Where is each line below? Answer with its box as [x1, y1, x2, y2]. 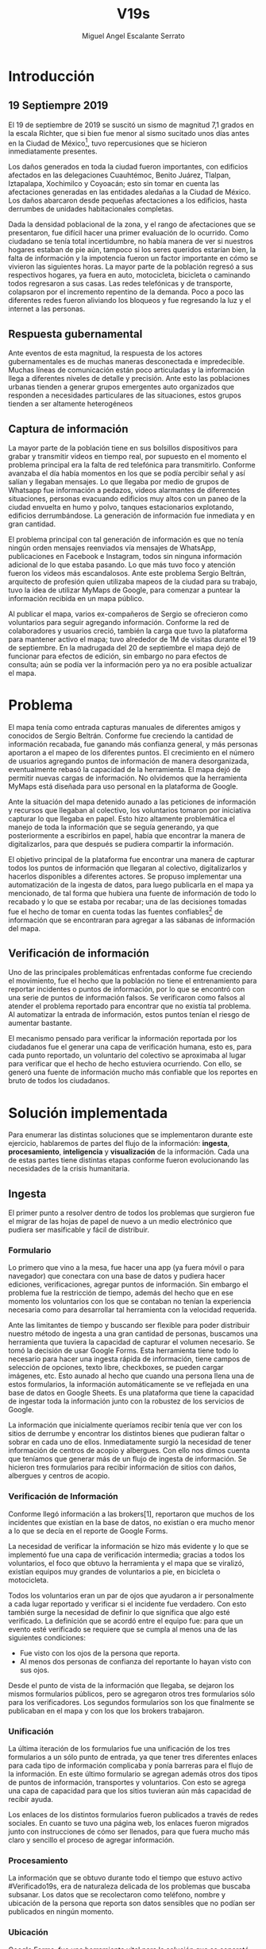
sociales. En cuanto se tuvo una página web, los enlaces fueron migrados [8, 1819, 249, 1828]
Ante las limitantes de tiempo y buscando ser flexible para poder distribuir [8, 1321, 250, 1330]
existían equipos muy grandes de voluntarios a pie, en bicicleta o [8, 1567, 221, 1576]
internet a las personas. [8, 304, 86, 314]
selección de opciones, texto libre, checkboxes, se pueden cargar [8, 1363, 224, 1372]
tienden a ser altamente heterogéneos [8, 399, 133, 409]
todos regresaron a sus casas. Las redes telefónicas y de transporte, [8, 279, 233, 289]
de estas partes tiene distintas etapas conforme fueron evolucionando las [8, 1155, 249, 1165]
